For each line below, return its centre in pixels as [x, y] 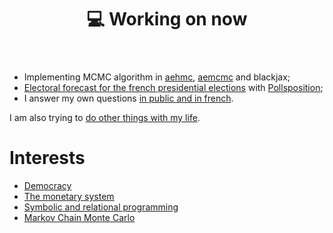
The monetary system [69, 197]
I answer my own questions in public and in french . [128, 98]
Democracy [47, 186]
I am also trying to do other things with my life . [105, 118]
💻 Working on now [167, 19]
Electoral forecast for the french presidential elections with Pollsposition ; [173, 88]
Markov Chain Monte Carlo [79, 218]
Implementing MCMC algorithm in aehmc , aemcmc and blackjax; [157, 77]
